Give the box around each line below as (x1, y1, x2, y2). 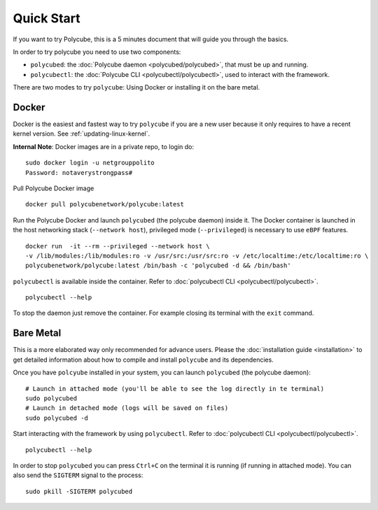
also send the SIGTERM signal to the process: (13, 471, 143, 479)
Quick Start (13, 10, 80, 26)
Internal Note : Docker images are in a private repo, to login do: (13, 142, 194, 150)
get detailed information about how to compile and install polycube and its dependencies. (13, 355, 274, 364)
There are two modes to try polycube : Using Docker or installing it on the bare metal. (13, 83, 260, 92)
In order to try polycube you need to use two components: (13, 48, 181, 56)
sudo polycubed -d (25, 413, 89, 422)
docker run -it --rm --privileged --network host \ (25, 242, 210, 250)
